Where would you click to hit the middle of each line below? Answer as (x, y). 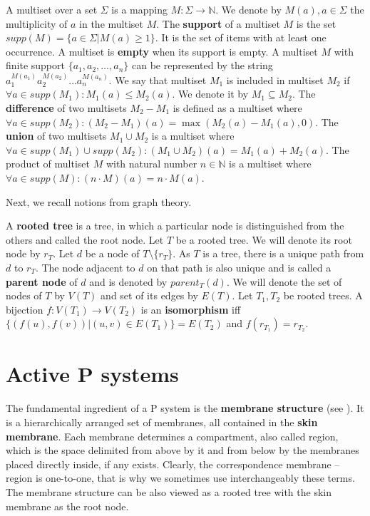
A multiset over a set (52, 9)
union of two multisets (56, 136)
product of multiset (48, 164)
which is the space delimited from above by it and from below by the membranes (183, 450)
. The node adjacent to (85, 267)
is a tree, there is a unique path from (283, 253)
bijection (25, 309)
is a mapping (139, 9)
